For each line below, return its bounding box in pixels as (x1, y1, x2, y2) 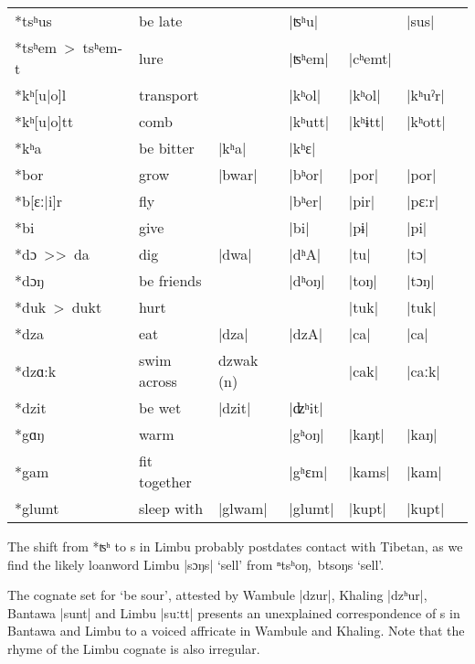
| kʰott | (406, 111, 446, 132)
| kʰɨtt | (348, 111, 385, 132)
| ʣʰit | (289, 397, 323, 418)
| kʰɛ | (289, 137, 316, 158)
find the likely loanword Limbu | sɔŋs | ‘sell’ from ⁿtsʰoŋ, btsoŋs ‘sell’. (7, 554, 385, 573)
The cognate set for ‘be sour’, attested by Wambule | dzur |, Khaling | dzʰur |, (7, 585, 427, 605)
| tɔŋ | (406, 270, 435, 291)
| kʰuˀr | (406, 84, 445, 105)
